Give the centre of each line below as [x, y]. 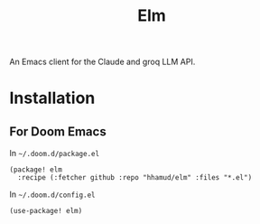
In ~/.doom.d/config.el [52, 194]
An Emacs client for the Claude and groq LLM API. [102, 62]
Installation [52, 98]
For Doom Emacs [58, 131]
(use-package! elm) [46, 211]
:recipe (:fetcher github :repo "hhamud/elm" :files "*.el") [135, 178]
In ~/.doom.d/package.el [55, 154]
